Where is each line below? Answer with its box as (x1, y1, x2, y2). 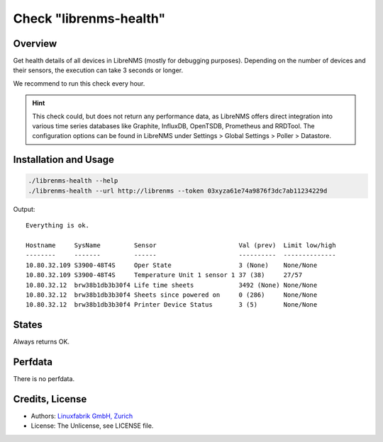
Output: (13, 205, 35, 213)
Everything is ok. (26, 222, 90, 229)
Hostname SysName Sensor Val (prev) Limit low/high (26, 241, 336, 249)
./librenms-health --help (28, 177, 118, 185)
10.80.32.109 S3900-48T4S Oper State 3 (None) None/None (26, 261, 318, 269)
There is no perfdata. (13, 375, 74, 383)
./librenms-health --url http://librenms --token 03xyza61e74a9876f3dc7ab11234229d (28, 186, 328, 195)
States (13, 319, 43, 331)
